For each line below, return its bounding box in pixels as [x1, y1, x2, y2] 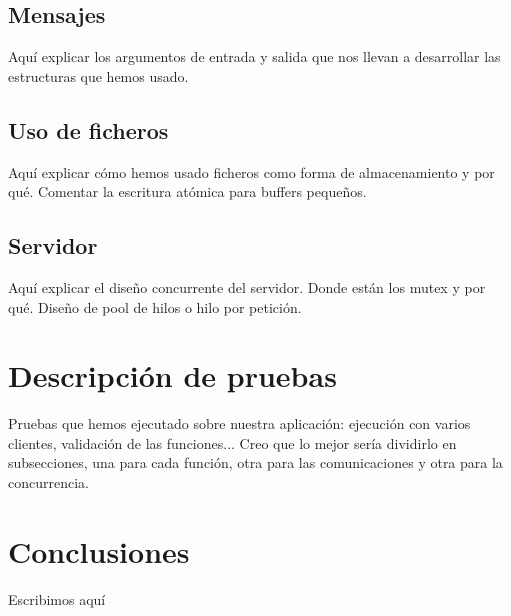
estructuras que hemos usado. [8, 65, 189, 86]
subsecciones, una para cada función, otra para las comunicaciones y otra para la [8, 452, 503, 473]
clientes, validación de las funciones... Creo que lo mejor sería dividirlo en [8, 432, 457, 453]
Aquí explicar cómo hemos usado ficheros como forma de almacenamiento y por [8, 161, 495, 182]
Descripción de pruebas [8, 355, 337, 396]
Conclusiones [8, 530, 190, 571]
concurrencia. [8, 472, 89, 493]
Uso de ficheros [8, 114, 169, 145]
